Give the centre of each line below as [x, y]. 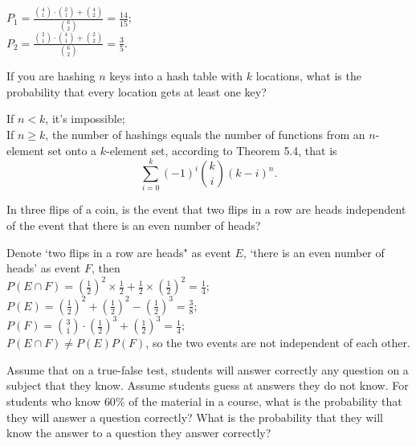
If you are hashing [51, 76]
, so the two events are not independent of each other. [278, 343]
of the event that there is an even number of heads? [134, 225]
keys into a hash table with [176, 76]
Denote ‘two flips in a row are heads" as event [119, 252]
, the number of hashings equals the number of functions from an [205, 135]
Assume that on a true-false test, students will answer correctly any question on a [208, 369]
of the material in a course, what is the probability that [265, 401]
